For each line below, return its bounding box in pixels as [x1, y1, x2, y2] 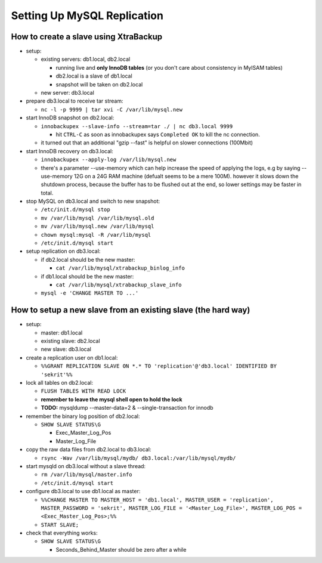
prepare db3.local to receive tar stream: [26, 97, 123, 104]
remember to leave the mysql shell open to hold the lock [41, 395, 182, 403]
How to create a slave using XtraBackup [11, 32, 163, 42]
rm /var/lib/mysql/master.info [41, 471, 132, 478]
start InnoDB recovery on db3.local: [26, 147, 113, 154]
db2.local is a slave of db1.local [55, 72, 132, 80]
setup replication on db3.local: [26, 248, 101, 255]
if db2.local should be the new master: [41, 256, 135, 263]
